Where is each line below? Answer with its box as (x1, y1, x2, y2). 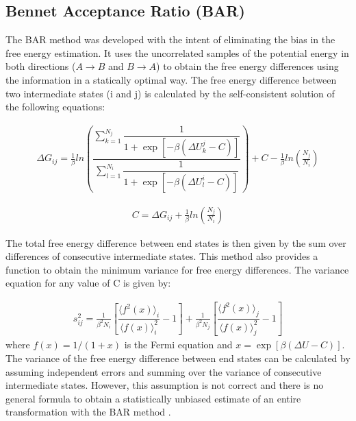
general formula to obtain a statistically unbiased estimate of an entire (5, 391, 301, 405)
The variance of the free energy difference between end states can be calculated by (5, 351, 351, 365)
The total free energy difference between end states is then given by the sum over (5, 235, 346, 250)
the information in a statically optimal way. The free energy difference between (5, 72, 337, 86)
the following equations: (5, 99, 105, 114)
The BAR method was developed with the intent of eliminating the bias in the (5, 32, 335, 47)
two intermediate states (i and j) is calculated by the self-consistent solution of (5, 86, 335, 100)
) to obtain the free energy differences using (156, 59, 339, 73)
